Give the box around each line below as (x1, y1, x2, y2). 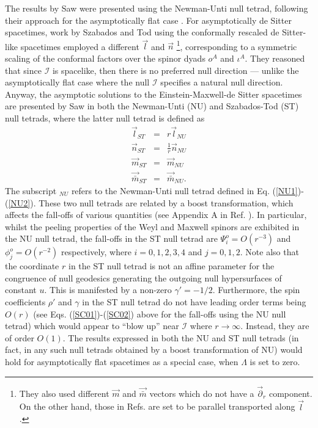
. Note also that (240, 245, 299, 258)
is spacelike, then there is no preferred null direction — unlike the (52, 63, 299, 76)
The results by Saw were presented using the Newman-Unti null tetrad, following (5, 2, 308, 14)
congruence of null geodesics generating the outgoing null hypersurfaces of (5, 271, 282, 284)
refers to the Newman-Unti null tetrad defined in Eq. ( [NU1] (71, 184, 298, 197)
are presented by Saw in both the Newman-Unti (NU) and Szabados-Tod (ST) (5, 100, 299, 112)
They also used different (19, 386, 109, 399)
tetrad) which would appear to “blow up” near (5, 319, 179, 332)
